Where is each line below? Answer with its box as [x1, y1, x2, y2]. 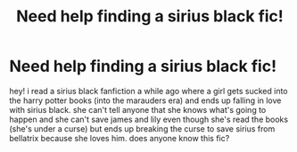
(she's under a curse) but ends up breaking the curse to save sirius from [9, 123, 276, 134]
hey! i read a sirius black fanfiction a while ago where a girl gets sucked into [9, 85, 288, 96]
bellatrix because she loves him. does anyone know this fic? [9, 132, 230, 143]
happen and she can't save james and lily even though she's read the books [9, 114, 288, 124]
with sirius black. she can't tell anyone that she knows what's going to [9, 104, 267, 115]
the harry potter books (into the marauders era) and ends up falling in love [9, 95, 282, 106]
